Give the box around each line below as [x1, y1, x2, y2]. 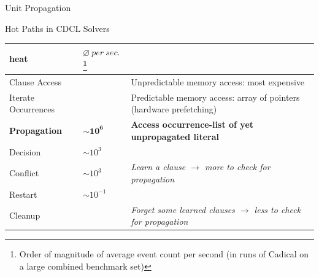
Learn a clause [131, 160, 186, 173]
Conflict [9, 166, 39, 179]
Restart [9, 187, 37, 200]
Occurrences [9, 103, 55, 115]
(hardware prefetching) [131, 103, 217, 115]
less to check [254, 203, 301, 216]
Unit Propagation [5, 1, 71, 14]
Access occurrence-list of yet [131, 118, 254, 131]
